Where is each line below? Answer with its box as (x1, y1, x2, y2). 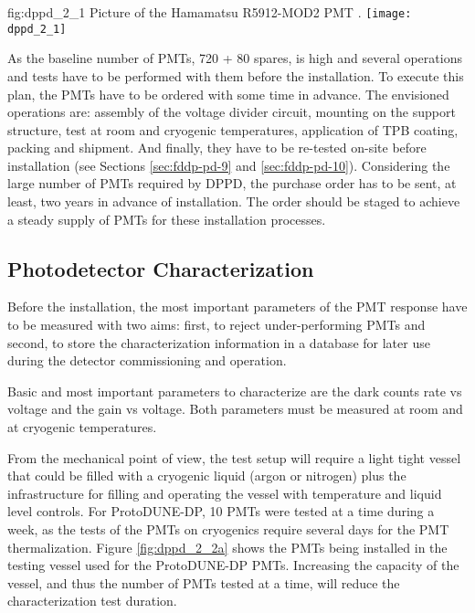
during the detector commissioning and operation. (7, 351, 287, 370)
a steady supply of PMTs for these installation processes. (7, 209, 326, 228)
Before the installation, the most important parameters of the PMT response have (7, 297, 468, 316)
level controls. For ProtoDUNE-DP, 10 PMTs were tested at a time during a (7, 502, 435, 521)
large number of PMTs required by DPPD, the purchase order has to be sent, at (7, 174, 457, 193)
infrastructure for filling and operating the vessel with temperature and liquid (7, 483, 442, 502)
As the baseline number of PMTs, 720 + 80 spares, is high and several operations (7, 48, 462, 68)
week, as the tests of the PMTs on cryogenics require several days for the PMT (7, 519, 449, 538)
